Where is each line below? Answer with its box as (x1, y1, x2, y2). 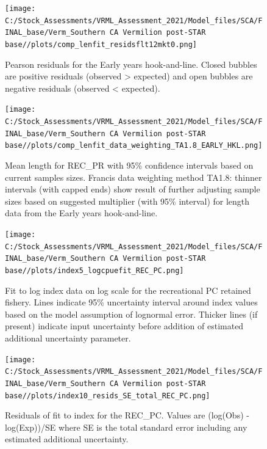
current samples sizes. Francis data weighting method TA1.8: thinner (5, 170, 262, 183)
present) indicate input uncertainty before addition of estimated (5, 319, 244, 332)
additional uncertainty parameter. (5, 332, 131, 344)
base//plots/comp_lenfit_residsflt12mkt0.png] (5, 40, 197, 49)
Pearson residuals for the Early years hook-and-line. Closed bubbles (5, 57, 257, 70)
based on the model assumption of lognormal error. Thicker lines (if (5, 307, 258, 320)
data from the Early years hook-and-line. (5, 206, 158, 219)
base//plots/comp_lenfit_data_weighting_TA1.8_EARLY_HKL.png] (5, 141, 263, 150)
